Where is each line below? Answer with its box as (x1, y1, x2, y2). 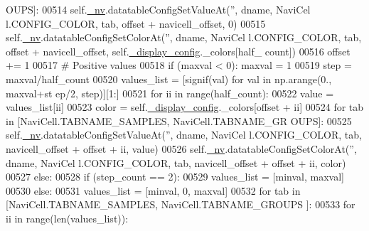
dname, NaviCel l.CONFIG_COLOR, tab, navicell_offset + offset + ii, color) (6, 155, 346, 170)
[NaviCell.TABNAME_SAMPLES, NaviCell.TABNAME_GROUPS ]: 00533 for (6, 197, 355, 212)
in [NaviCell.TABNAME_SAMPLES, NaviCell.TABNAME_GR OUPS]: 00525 (6, 113, 352, 128)
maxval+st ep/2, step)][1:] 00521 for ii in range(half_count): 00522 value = (6, 85, 334, 100)
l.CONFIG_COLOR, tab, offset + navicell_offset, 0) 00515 (6, 16, 266, 31)
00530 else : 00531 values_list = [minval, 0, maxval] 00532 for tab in (6, 183, 301, 198)
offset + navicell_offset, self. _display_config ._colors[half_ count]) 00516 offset (6, 43, 351, 58)
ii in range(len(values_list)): (6, 210, 129, 225)
